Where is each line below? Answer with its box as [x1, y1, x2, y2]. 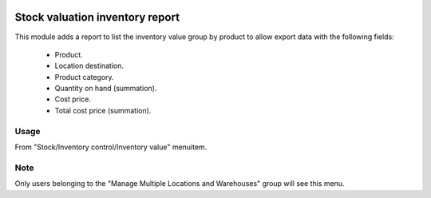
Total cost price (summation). [54, 105, 152, 115]
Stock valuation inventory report [14, 10, 180, 24]
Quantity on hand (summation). [54, 84, 157, 93]
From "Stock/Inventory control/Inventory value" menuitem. [14, 142, 208, 152]
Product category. [54, 72, 115, 81]
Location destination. [54, 61, 124, 71]
